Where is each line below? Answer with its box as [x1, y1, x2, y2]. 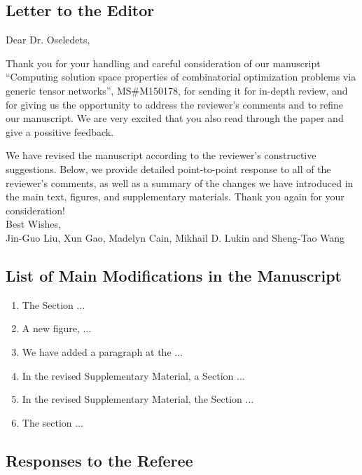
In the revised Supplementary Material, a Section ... [22, 368, 245, 383]
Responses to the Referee [6, 449, 193, 471]
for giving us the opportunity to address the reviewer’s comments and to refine [6, 97, 344, 111]
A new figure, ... [22, 321, 92, 336]
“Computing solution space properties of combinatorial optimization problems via [6, 69, 356, 84]
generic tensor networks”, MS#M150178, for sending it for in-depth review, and [6, 83, 348, 97]
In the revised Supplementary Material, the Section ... [22, 392, 254, 406]
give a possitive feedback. [6, 124, 114, 139]
